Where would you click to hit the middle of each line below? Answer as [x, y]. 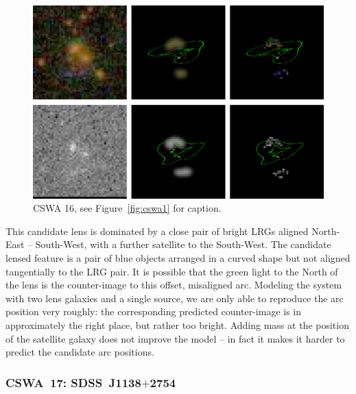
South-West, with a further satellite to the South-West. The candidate [183, 244]
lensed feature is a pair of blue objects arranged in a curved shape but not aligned [178, 257]
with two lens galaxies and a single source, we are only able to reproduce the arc [175, 298]
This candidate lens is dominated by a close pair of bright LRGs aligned [157, 231]
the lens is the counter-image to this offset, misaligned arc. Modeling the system [174, 285]
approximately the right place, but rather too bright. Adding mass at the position [177, 324]
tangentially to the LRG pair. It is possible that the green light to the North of [172, 271]
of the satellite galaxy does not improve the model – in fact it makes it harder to [175, 338]
